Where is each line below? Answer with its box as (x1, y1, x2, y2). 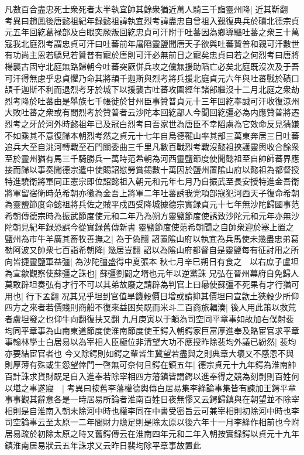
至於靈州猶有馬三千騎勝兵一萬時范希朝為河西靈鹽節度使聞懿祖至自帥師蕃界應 (5, 152, 299, 164)
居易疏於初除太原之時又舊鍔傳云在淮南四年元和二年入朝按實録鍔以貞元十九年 (5, 427, 299, 439)
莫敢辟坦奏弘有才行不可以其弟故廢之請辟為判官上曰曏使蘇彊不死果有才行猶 (5, 278, 291, 290)
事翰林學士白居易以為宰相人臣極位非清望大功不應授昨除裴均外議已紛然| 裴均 (5, 336, 296, 348)
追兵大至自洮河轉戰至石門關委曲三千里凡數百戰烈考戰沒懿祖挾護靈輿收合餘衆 (5, 141, 299, 153)
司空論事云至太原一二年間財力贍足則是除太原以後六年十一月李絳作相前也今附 (5, 416, 299, 428)
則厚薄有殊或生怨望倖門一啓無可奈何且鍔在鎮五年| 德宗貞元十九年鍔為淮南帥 (5, 358, 296, 371)
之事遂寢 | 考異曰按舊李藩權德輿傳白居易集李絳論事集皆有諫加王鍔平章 (20, 381, 296, 394)
